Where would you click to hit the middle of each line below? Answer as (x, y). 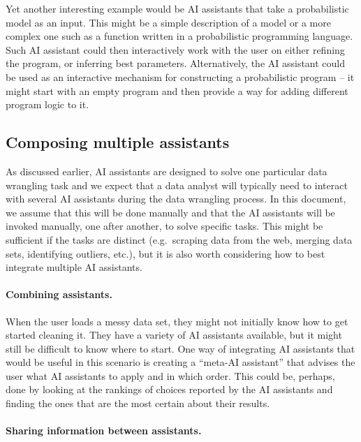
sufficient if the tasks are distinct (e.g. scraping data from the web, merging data (179, 239)
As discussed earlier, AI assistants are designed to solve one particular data (167, 171)
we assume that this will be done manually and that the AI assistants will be (170, 212)
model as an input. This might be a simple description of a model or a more (168, 22)
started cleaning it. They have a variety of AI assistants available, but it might (174, 335)
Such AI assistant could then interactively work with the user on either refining (175, 49)
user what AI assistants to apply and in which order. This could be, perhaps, (170, 375)
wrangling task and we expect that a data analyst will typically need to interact (177, 185)
